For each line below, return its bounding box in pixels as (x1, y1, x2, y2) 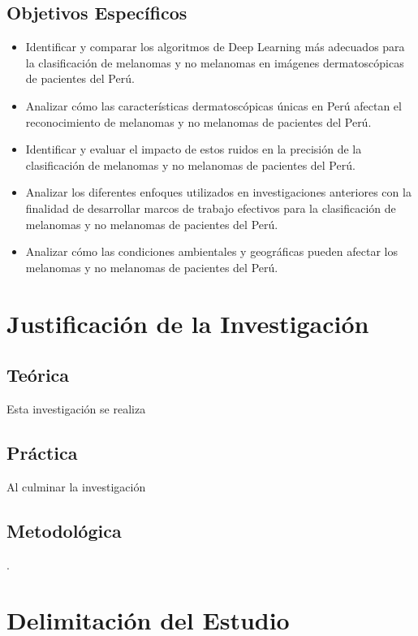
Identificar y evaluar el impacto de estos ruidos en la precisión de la (25, 141, 362, 158)
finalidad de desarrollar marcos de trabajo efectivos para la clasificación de (25, 199, 396, 216)
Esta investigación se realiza (6, 400, 146, 417)
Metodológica (6, 517, 122, 543)
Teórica (6, 362, 70, 387)
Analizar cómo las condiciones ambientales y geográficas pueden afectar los (25, 243, 398, 260)
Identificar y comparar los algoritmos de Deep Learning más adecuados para (25, 38, 405, 55)
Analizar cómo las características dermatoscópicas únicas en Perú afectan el (25, 97, 402, 114)
